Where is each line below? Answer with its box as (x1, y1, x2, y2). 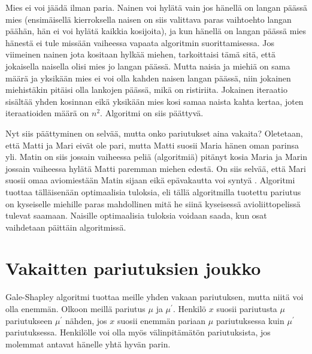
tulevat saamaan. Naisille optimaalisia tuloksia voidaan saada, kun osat (5, 209, 267, 222)
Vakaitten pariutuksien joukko (5, 256, 261, 280)
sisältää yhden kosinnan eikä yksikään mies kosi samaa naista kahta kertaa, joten (5, 95, 304, 107)
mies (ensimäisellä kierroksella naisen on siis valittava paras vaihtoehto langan (5, 13, 292, 25)
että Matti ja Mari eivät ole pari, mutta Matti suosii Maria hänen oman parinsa (5, 138, 299, 151)
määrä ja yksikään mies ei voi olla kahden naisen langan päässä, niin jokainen (5, 71, 291, 84)
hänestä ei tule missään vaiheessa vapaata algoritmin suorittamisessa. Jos (5, 36, 274, 49)
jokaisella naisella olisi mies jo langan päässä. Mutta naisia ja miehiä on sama (5, 59, 290, 72)
